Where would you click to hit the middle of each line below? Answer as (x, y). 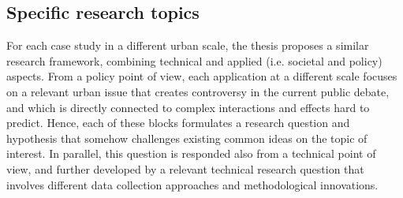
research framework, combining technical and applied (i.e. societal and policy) (194, 60)
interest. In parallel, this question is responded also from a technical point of (191, 153)
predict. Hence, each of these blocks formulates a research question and (178, 123)
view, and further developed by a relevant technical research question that (185, 168)
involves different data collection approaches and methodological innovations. (192, 184)
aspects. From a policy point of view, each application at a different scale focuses (202, 76)
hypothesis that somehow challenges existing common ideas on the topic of (187, 138)
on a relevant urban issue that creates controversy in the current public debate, (198, 91)
